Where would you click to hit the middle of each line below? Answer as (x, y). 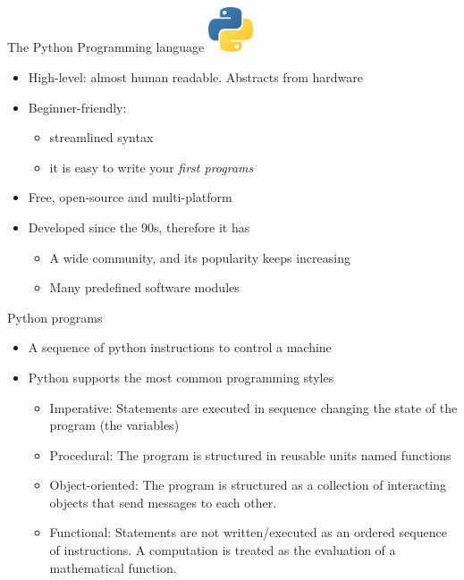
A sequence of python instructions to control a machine (180, 347)
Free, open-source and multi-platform (130, 197)
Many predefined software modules (144, 287)
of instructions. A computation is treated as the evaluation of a (223, 550)
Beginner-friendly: (77, 107)
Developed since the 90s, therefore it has (139, 227)
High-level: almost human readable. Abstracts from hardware (195, 76)
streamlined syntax (101, 137)
